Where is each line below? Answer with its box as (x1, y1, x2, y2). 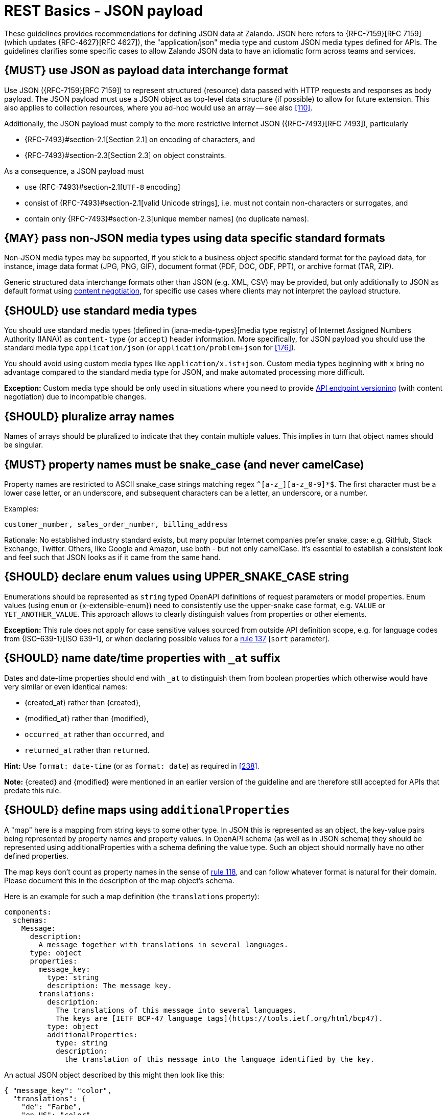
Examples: (4, 504, 39, 513)
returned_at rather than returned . (25, 745, 150, 754)
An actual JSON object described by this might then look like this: (4, 1070, 224, 1079)
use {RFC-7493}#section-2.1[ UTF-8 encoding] (25, 182, 180, 191)
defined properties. (4, 851, 69, 860)
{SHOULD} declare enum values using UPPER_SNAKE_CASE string (4, 570, 349, 584)
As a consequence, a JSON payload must (4, 166, 144, 175)
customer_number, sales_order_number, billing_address (4, 520, 228, 528)
